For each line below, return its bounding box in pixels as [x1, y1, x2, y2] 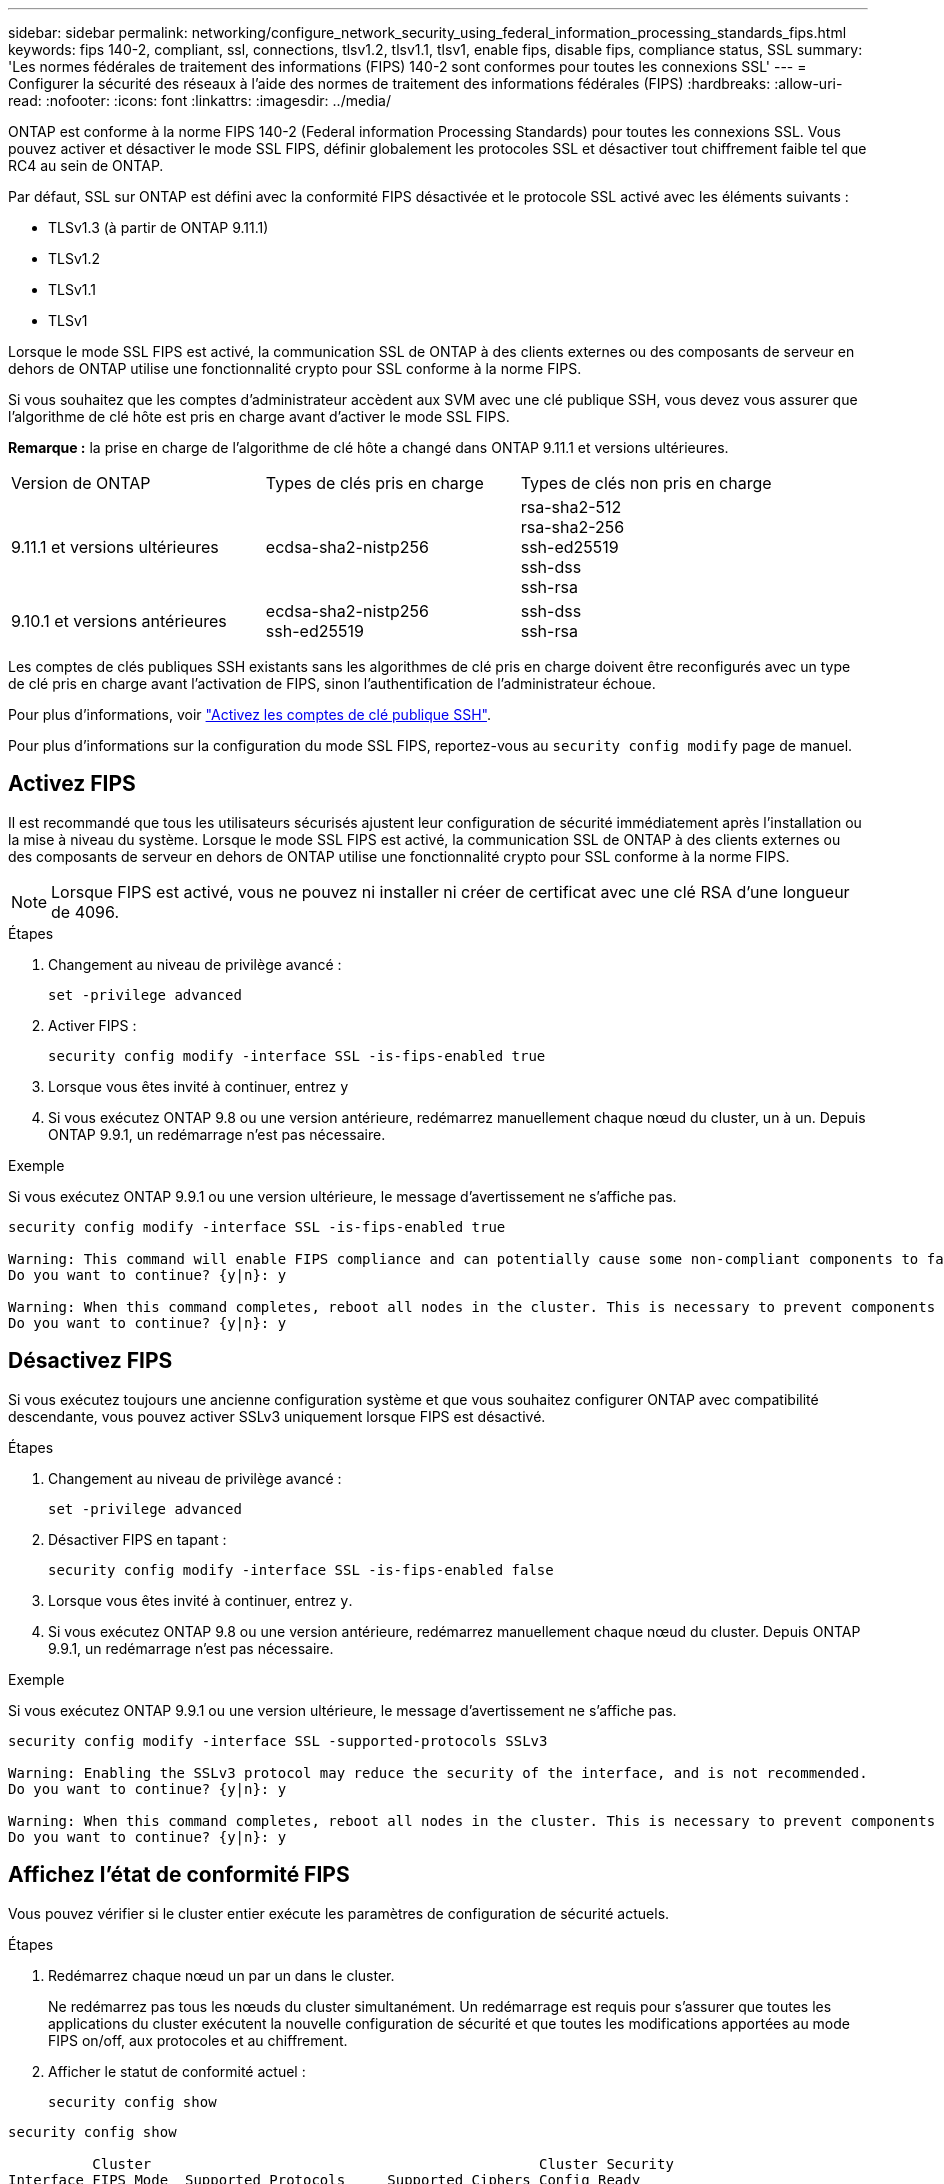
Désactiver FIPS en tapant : [48, 1530, 227, 1548]
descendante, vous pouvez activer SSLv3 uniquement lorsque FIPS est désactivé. [8, 1407, 546, 1425]
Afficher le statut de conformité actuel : [48, 2062, 306, 2080]
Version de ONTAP [11, 473, 151, 493]
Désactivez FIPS [8, 1348, 173, 1374]
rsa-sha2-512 [520, 497, 622, 517]
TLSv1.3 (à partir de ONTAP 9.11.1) [48, 219, 269, 236]
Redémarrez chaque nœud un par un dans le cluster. [48, 1966, 395, 1984]
